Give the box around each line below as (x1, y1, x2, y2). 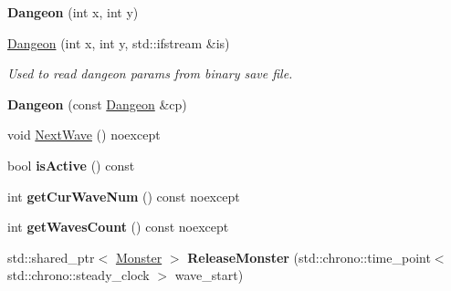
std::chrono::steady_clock (7, 265, 150, 285)
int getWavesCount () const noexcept (7, 217, 229, 236)
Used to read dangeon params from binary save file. (7, 64, 293, 83)
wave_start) (174, 265, 244, 285)
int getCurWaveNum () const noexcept (7, 186, 240, 205)
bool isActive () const (7, 155, 135, 174)
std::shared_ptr (7, 247, 95, 266)
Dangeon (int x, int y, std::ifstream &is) (7, 33, 230, 52)
